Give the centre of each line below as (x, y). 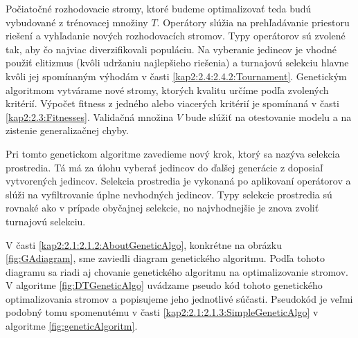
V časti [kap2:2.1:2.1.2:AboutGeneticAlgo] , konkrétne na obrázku (144, 244)
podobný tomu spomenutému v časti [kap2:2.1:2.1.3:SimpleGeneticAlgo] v (162, 312)
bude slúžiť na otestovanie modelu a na (268, 116)
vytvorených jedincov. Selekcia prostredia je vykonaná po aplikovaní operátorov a (178, 181)
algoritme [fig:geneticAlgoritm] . (72, 326)
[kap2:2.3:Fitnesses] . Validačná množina (90, 116)
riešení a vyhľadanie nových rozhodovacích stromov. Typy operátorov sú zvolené (176, 36)
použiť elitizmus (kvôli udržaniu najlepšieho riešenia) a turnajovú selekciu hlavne (177, 63)
